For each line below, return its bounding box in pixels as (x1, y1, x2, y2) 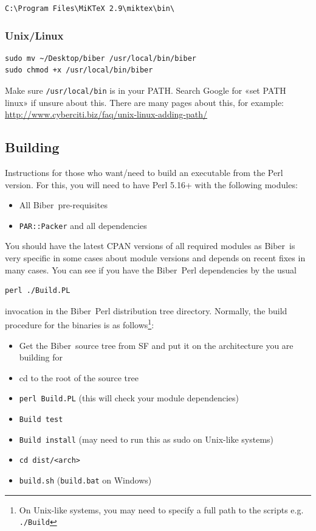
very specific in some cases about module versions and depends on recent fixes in (5, 251, 306, 264)
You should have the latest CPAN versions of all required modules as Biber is (5, 239, 295, 252)
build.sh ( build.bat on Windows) (19, 474, 152, 487)
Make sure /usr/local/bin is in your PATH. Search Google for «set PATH (5, 84, 286, 96)
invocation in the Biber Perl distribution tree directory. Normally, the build (5, 304, 287, 317)
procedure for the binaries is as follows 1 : (5, 317, 154, 331)
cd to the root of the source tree (19, 371, 139, 384)
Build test (19, 415, 63, 424)
